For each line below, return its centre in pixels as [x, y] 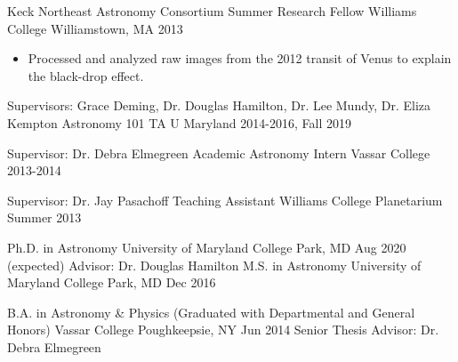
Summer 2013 [44, 217]
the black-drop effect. [86, 75]
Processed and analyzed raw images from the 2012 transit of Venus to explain [240, 58]
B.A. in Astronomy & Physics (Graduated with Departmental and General [211, 312]
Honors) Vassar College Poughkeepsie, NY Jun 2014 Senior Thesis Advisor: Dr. [223, 330]
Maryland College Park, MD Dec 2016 [112, 282]
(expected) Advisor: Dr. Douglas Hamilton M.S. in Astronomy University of [214, 265]
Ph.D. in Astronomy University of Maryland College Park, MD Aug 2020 [207, 247]
